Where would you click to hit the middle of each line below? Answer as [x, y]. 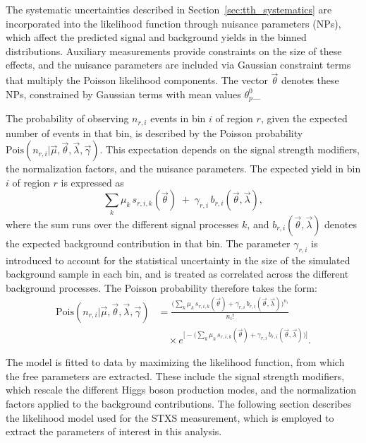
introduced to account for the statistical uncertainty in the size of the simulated [178, 260]
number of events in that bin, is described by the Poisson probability [154, 132]
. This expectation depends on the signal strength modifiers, [230, 149]
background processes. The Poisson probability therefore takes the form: [161, 287]
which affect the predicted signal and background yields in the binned [156, 37]
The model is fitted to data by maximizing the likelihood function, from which [175, 362]
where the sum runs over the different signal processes [122, 224]
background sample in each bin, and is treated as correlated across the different [177, 274]
